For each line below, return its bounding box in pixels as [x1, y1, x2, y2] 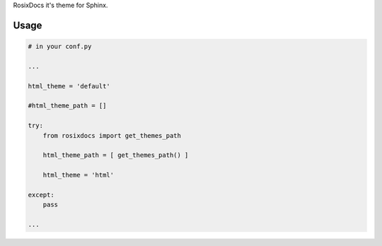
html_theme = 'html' [42, 171, 115, 180]
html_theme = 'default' [28, 82, 111, 90]
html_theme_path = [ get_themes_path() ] [42, 151, 189, 159]
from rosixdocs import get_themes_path [42, 131, 182, 139]
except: [28, 191, 54, 199]
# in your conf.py [28, 42, 92, 50]
